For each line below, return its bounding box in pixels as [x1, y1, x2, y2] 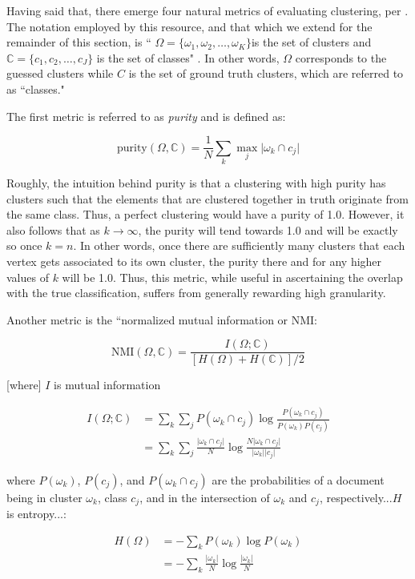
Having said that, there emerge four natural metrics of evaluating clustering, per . [6, 2, 409, 18]
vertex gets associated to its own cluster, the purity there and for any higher [6, 252, 382, 269]
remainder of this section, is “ [6, 34, 151, 50]
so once [6, 237, 42, 254]
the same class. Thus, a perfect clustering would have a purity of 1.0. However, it [6, 206, 405, 223]
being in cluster [6, 489, 83, 505]
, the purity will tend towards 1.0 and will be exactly [138, 221, 398, 238]
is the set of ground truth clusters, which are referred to [128, 65, 404, 82]
